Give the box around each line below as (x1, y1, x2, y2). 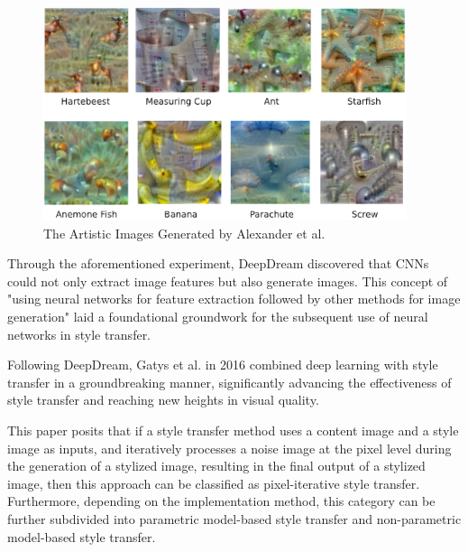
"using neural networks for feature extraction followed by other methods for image (7, 289, 461, 308)
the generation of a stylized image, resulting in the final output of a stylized (7, 456, 426, 475)
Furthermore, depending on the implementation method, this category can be (7, 491, 436, 510)
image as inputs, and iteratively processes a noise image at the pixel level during (7, 438, 452, 457)
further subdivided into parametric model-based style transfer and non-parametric (7, 509, 462, 528)
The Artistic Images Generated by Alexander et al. (43, 223, 326, 242)
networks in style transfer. (7, 324, 151, 343)
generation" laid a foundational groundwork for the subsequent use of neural (7, 306, 428, 325)
